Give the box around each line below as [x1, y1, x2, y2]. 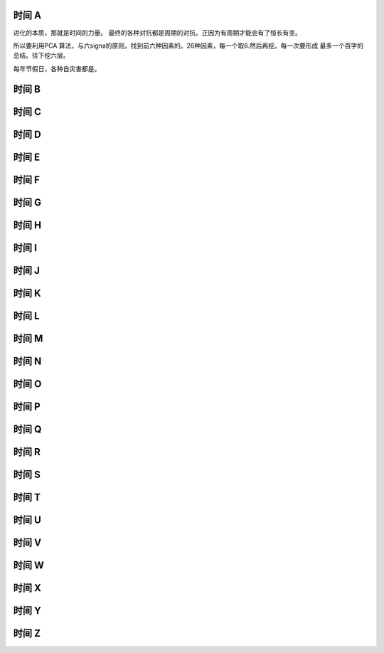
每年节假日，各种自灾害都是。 [13, 64, 101, 73]
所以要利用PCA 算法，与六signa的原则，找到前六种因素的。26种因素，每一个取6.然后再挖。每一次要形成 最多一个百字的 [13, 41, 364, 50]
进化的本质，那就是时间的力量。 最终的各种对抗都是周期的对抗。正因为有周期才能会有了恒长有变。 [13, 28, 302, 37]
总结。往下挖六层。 [13, 51, 70, 60]
